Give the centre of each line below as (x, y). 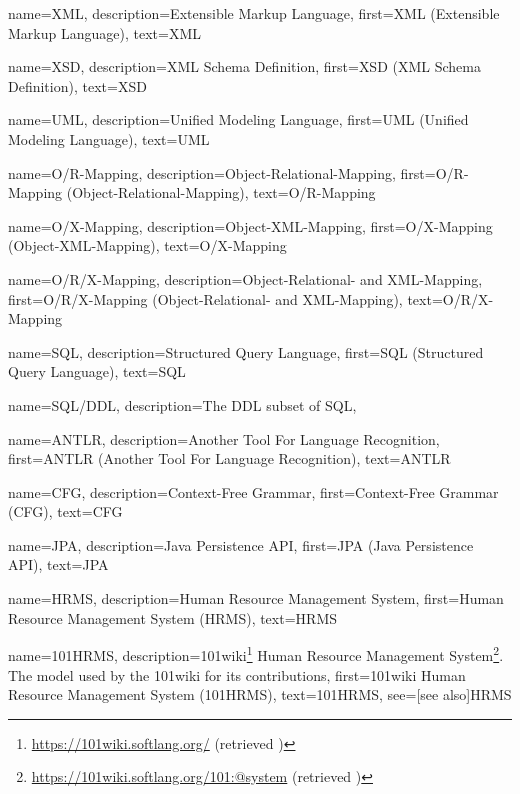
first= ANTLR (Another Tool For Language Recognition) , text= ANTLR (229, 458)
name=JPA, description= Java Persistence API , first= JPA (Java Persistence (241, 544)
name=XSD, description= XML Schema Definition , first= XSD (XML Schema (244, 66)
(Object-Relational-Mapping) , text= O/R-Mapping (221, 192)
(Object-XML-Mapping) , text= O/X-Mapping (147, 245)
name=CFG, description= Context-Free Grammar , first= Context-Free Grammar (253, 491)
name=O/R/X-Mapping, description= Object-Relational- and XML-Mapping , (245, 278)
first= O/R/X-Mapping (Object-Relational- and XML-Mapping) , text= (225, 298)
